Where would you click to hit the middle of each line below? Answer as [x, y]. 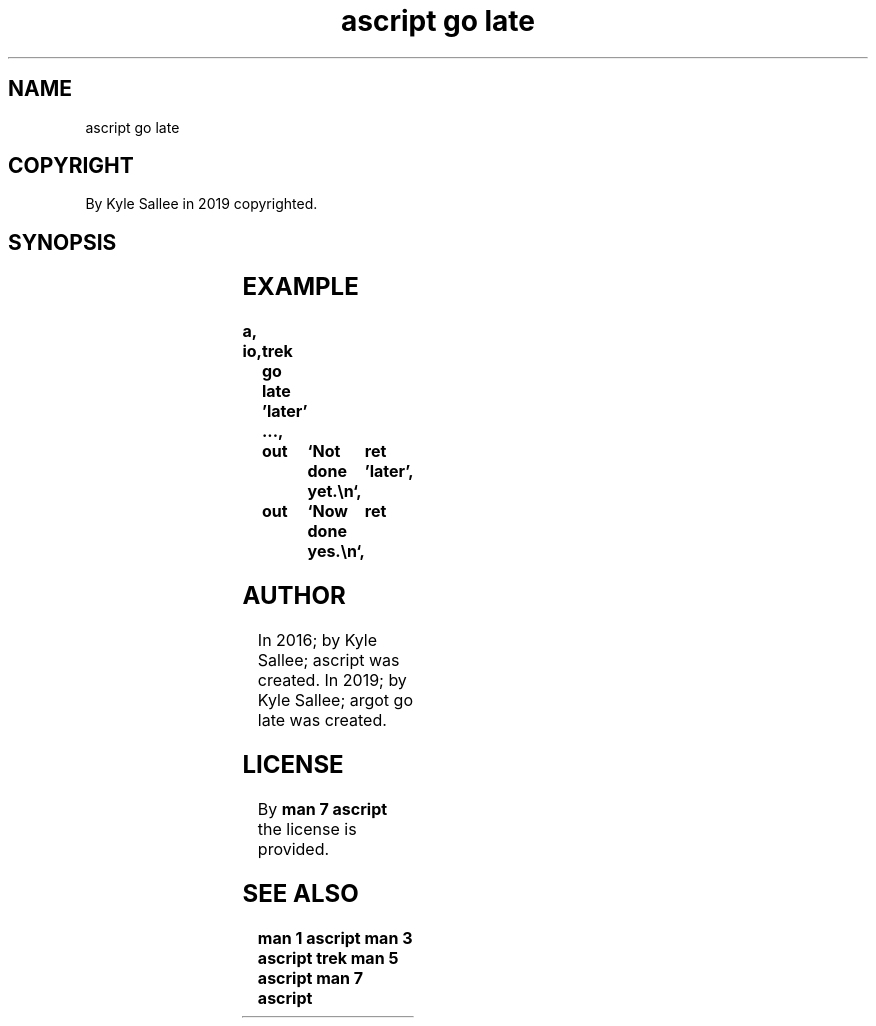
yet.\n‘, [334, 491]
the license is [307, 828]
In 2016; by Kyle [317, 640]
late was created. [322, 720]
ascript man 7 [310, 977]
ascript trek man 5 [328, 957]
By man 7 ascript [322, 808]
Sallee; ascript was [328, 660]
